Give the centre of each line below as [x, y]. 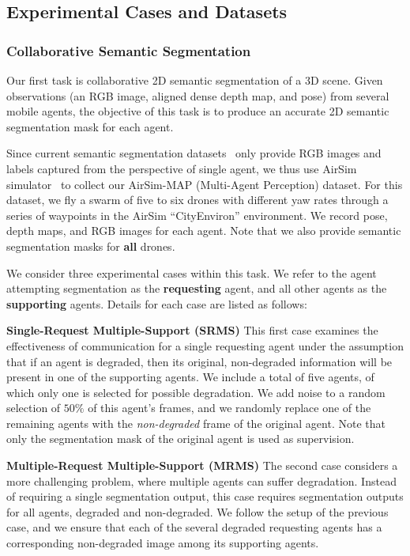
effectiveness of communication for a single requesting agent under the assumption [205, 345]
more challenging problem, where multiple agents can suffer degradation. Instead [201, 480]
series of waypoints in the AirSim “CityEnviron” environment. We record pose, [197, 215]
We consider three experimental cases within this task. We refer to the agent [192, 272]
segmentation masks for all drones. [91, 246]
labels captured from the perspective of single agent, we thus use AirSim [182, 168]
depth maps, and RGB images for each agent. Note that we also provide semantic [204, 231]
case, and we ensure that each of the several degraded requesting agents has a [194, 527]
